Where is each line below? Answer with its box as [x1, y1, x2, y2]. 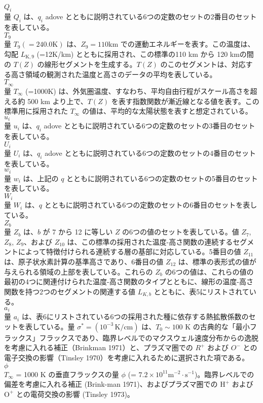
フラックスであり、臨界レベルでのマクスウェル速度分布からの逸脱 [39, 332, 259, 343]
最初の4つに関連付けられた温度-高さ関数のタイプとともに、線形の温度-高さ [4, 276, 253, 287]
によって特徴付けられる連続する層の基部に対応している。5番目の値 [18, 246, 241, 257]
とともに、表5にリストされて [154, 286, 249, 296]
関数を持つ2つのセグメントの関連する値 [4, 286, 135, 296]
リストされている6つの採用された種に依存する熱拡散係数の [53, 311, 249, 322]
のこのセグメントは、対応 [160, 59, 246, 70]
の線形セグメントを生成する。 [37, 59, 137, 70]
